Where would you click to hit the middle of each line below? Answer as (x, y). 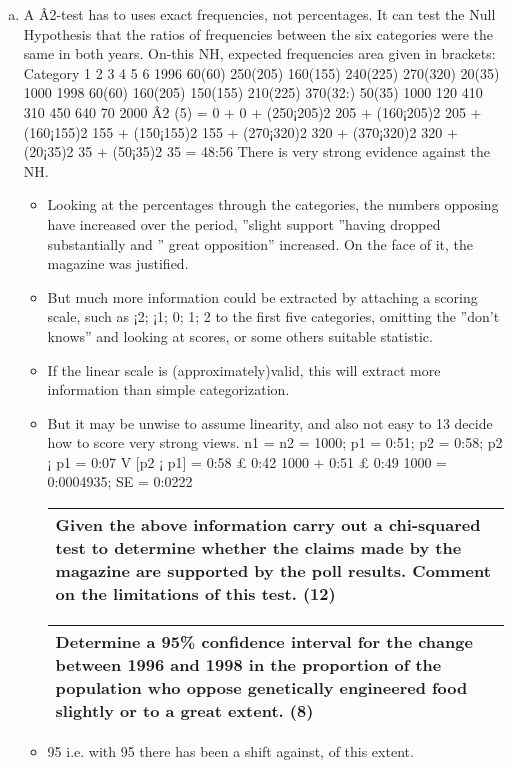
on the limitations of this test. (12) (195, 594)
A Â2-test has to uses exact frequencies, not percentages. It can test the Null (259, 14)
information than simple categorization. (168, 389)
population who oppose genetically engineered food (261, 688)
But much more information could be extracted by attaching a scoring (262, 296)
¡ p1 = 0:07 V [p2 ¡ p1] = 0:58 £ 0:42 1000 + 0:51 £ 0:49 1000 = (247, 461)
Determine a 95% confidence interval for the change (264, 642)
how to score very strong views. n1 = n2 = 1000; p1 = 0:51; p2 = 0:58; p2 (275, 442)
